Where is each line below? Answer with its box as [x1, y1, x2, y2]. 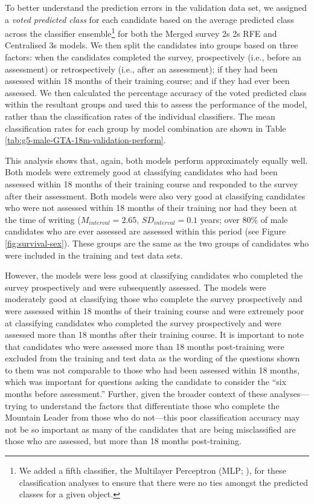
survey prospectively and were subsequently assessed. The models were [5, 280, 266, 293]
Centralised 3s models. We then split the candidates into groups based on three [5, 39, 298, 51]
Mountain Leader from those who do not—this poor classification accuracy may [5, 411, 300, 424]
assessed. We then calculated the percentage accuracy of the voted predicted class [5, 86, 307, 99]
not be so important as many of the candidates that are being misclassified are [5, 422, 296, 435]
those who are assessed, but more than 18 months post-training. [5, 435, 242, 447]
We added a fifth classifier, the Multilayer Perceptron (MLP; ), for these [19, 464, 286, 477]
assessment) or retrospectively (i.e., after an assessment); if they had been [5, 62, 278, 75]
